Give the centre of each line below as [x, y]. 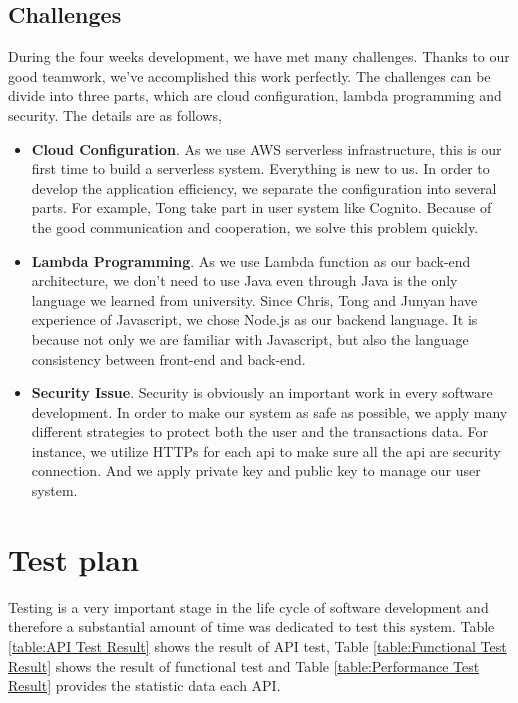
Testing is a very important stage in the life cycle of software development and [248, 606]
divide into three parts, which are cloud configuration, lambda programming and [255, 95]
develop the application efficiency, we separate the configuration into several [264, 187]
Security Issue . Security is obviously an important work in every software [262, 392]
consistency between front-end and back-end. [168, 358]
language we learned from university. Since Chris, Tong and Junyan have [254, 299]
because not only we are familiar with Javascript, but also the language [250, 338]
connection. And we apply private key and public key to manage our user [256, 470]
